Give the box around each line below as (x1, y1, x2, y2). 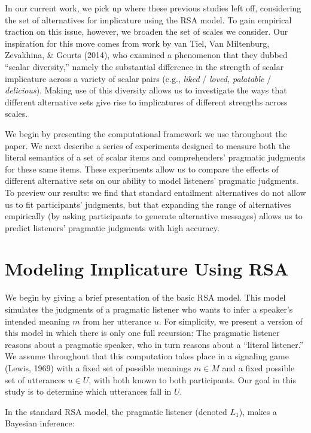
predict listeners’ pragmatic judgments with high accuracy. (5, 221, 219, 234)
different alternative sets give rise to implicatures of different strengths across (5, 95, 288, 108)
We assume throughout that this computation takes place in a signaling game (5, 350, 289, 362)
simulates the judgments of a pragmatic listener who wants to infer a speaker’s (5, 303, 293, 315)
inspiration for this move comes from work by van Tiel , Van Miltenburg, (5, 37, 270, 49)
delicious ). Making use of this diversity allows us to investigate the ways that (5, 84, 287, 96)
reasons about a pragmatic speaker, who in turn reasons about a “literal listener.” (5, 338, 304, 350)
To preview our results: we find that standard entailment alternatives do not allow (5, 186, 306, 198)
